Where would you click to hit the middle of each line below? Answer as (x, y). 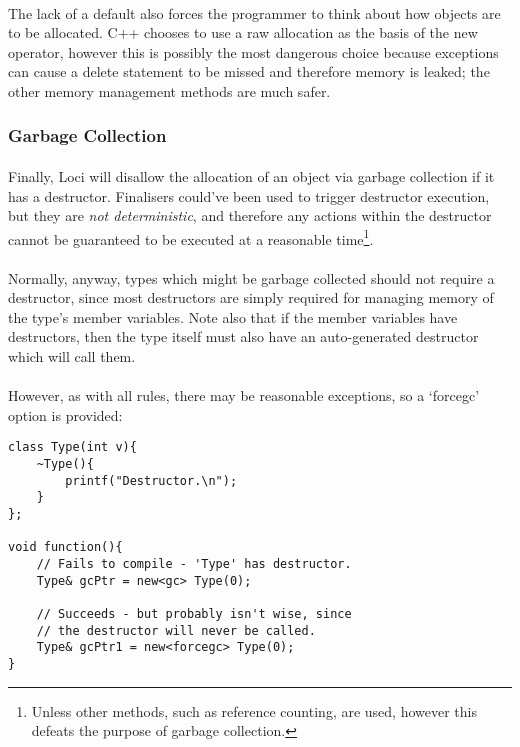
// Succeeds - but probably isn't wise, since (194, 613)
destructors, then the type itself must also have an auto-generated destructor (243, 336)
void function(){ (65, 547)
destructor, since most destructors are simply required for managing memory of (251, 297)
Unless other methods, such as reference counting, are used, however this (254, 710)
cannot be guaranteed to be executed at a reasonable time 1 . (191, 237)
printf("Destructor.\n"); (151, 480)
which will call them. (72, 356)
